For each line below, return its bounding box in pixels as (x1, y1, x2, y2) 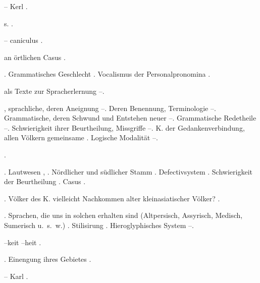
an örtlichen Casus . (4, 51, 66, 62)
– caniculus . (4, 35, 43, 45)
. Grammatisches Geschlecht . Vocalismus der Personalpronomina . (4, 69, 211, 79)
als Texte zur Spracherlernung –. (4, 85, 105, 96)
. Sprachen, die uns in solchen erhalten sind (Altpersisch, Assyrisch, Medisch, (4, 210, 243, 220)
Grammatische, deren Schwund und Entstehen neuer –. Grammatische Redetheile (4, 112, 256, 123)
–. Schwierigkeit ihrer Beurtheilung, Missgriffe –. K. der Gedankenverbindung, (4, 122, 245, 133)
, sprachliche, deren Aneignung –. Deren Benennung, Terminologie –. (4, 102, 216, 113)
